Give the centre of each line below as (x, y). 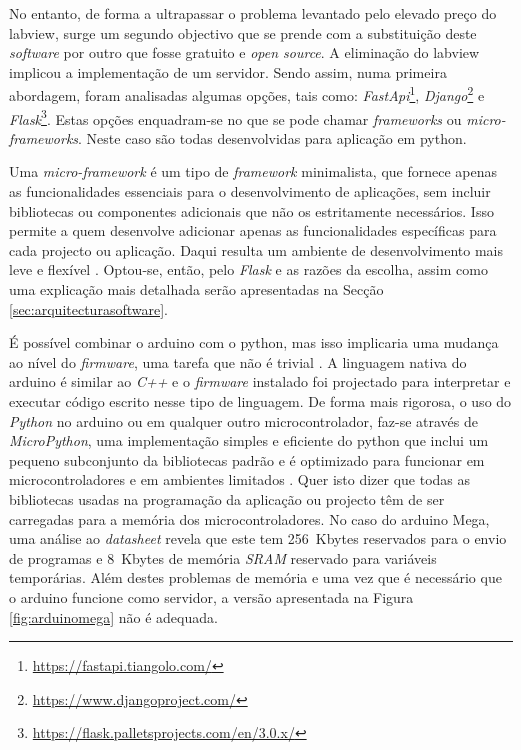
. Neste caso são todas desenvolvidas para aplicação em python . (272, 137)
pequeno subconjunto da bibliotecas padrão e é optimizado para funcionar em (247, 459)
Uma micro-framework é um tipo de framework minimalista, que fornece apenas (253, 171)
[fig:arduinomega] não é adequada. (113, 616)
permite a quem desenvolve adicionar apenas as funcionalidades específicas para (253, 230)
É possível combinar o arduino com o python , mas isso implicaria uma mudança (254, 342)
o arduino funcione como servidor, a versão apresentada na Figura (211, 596)
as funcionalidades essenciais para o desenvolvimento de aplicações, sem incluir (250, 191)
